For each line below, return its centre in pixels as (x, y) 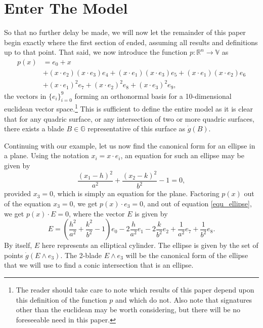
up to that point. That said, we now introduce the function (96, 52)
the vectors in (25, 96)
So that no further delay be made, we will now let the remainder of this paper (125, 32)
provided (17, 193)
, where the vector (97, 213)
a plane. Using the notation (47, 155)
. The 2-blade (81, 255)
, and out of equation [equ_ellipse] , (198, 204)
